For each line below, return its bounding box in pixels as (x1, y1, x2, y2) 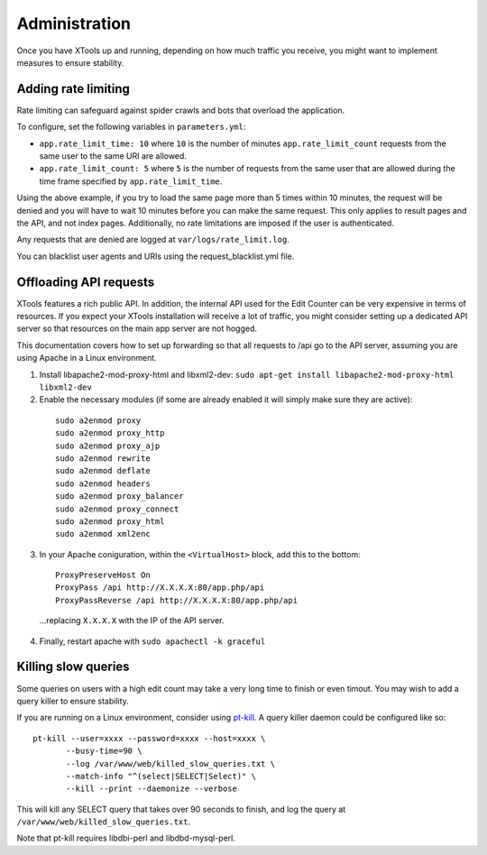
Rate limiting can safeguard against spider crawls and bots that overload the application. (16, 105, 345, 115)
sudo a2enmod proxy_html (55, 516, 165, 527)
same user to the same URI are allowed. (39, 151, 187, 161)
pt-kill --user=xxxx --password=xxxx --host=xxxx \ (32, 733, 266, 743)
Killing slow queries (16, 659, 130, 675)
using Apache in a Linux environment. (16, 353, 157, 363)
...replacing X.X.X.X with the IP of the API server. (39, 615, 225, 626)
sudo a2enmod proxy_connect (55, 503, 179, 514)
